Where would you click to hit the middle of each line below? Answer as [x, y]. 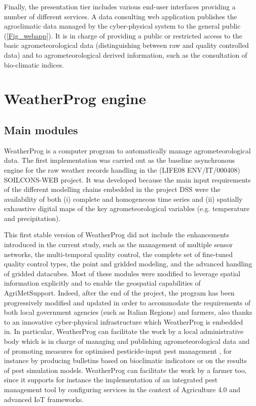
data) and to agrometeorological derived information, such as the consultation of [126, 55]
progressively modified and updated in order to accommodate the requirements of [127, 302]
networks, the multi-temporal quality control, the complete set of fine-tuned [118, 254]
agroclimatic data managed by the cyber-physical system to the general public [122, 26]
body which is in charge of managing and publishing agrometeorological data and [127, 341]
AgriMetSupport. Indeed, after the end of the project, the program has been [119, 293]
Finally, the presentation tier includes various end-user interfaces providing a [120, 6]
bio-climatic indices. [34, 64]
